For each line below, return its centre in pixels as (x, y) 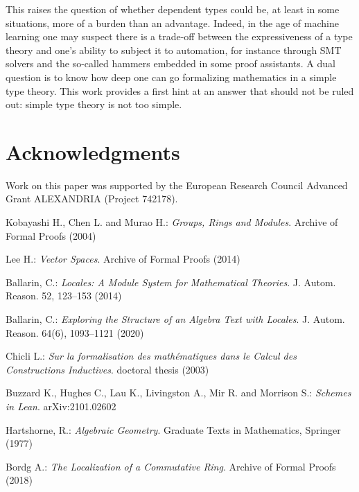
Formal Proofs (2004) (51, 235)
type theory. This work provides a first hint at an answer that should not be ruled (180, 90)
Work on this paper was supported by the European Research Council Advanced (177, 185)
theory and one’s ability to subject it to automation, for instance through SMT (174, 50)
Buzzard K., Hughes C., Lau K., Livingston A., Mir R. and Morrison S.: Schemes (178, 393)
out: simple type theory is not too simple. (94, 104)
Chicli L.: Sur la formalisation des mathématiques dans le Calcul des (151, 356)
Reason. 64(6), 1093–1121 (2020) (75, 332)
